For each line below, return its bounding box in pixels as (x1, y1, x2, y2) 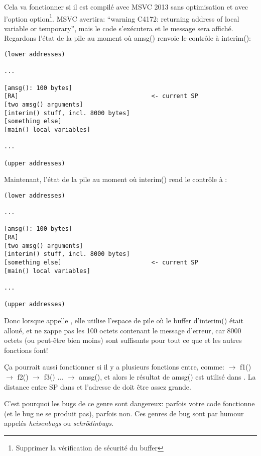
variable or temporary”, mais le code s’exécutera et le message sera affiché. (4, 23, 233, 33)
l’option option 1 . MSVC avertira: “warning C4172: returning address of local (4, 12, 239, 24)
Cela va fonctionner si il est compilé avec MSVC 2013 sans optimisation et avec (4, 2, 248, 12)
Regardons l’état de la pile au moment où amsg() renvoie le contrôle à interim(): (4, 33, 251, 43)
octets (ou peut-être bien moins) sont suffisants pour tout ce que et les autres (4, 335, 242, 345)
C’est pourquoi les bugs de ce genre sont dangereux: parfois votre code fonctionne (4, 398, 255, 409)
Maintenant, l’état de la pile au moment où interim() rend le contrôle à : (4, 174, 227, 185)
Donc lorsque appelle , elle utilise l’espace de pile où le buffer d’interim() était (4, 315, 243, 325)
